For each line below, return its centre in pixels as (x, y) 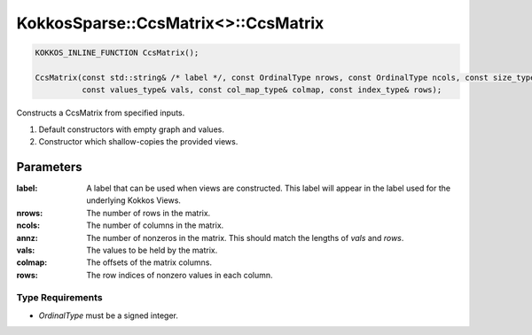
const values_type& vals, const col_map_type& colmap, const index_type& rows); (262, 90)
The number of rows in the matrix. (149, 213)
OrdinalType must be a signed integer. (109, 316)
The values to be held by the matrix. (152, 250)
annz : (27, 238)
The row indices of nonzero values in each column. (180, 275)
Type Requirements (59, 298)
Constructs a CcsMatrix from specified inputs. (101, 113)
